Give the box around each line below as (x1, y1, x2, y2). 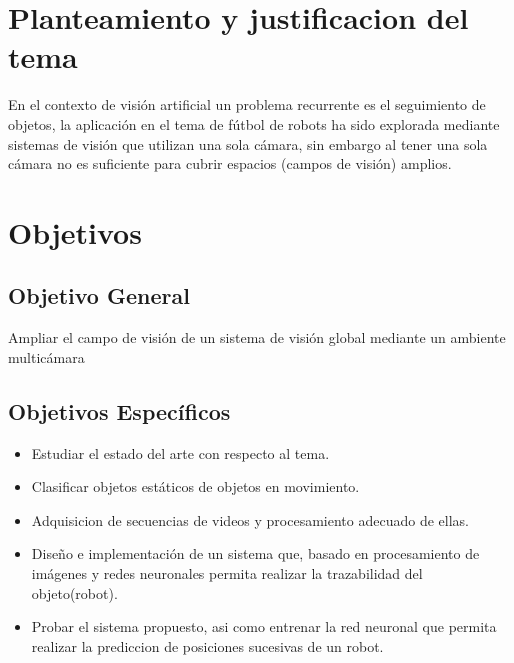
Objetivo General (8, 280, 190, 311)
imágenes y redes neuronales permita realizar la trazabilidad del (31, 563, 423, 584)
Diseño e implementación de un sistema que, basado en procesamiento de (31, 543, 480, 564)
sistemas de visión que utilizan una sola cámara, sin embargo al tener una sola (8, 133, 488, 154)
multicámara (8, 346, 85, 367)
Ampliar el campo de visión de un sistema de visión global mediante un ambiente (8, 327, 506, 348)
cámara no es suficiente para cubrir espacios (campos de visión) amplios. (8, 153, 452, 174)
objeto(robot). (31, 582, 118, 603)
